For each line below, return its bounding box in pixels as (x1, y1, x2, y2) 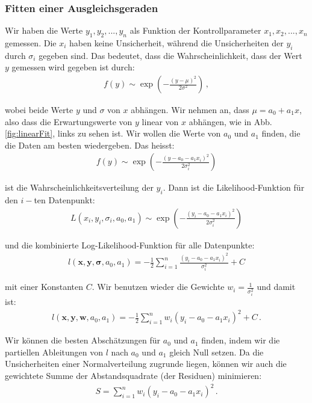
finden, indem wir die (201, 334, 280, 346)
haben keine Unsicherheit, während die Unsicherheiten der (69, 37, 284, 49)
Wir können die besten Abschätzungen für (5, 334, 161, 346)
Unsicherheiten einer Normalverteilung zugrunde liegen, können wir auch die (5, 357, 287, 370)
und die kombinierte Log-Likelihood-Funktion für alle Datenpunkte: (5, 238, 255, 251)
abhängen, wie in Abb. (189, 115, 272, 128)
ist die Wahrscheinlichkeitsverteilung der (5, 181, 154, 194)
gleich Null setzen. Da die (169, 345, 264, 358)
